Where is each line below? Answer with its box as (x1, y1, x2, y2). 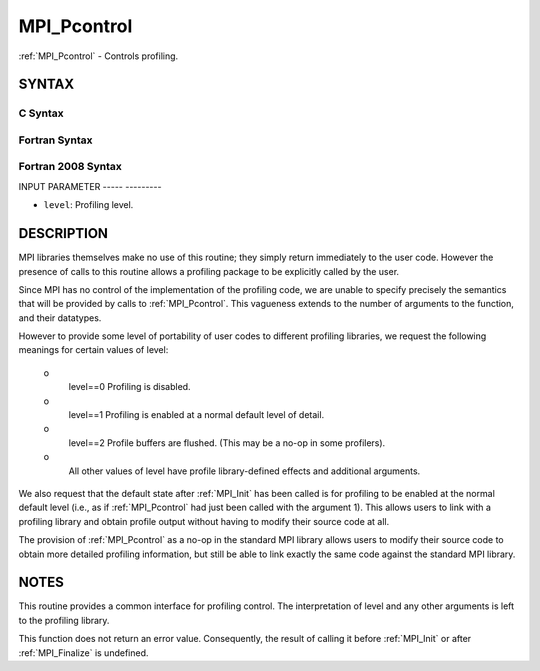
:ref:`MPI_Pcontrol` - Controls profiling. (18, 50, 179, 62)
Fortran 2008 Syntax (18, 160, 122, 174)
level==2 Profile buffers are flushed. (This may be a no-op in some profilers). (68, 436, 386, 449)
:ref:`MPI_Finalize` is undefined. (18, 646, 149, 659)
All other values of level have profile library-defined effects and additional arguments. (68, 465, 421, 477)
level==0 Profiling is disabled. (68, 381, 191, 393)
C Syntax (18, 106, 64, 120)
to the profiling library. (18, 614, 110, 626)
